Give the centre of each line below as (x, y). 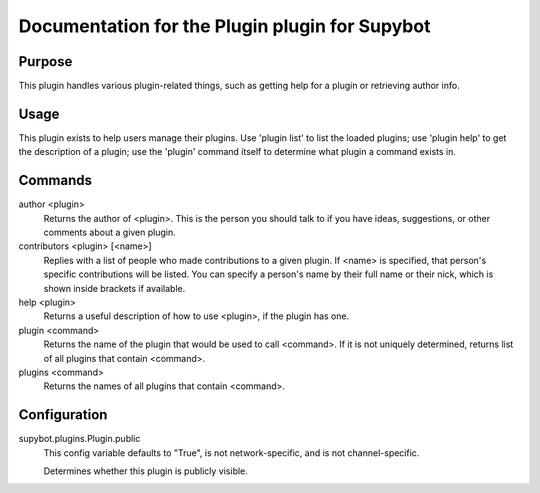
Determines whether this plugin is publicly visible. (146, 471)
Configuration (63, 415)
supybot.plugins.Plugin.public (79, 439)
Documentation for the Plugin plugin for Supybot (224, 26)
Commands (55, 180)
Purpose (45, 61)
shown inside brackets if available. (114, 288)
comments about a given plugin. (110, 232)
